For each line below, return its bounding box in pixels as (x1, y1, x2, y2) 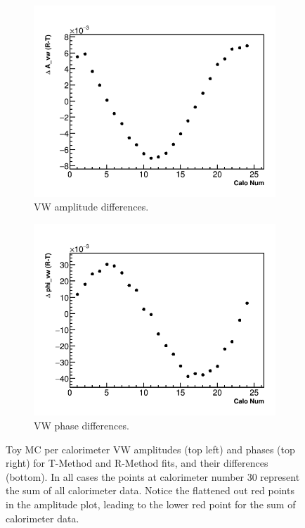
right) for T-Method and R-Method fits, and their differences (6, 455, 268, 470)
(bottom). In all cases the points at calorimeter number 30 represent (6, 469, 300, 484)
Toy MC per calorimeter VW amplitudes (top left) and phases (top (6, 441, 295, 456)
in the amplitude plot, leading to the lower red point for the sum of (6, 497, 296, 512)
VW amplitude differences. (34, 199, 149, 214)
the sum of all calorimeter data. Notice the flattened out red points (6, 483, 294, 498)
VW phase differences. (34, 418, 129, 433)
